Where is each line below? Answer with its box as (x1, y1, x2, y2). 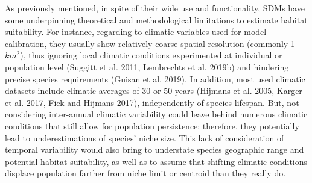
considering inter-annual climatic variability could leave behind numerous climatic (5, 108, 308, 120)
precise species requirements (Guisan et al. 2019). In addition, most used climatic (5, 72, 305, 85)
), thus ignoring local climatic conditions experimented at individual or (20, 49, 282, 61)
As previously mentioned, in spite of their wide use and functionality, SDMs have (5, 2, 305, 14)
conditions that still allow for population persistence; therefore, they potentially (5, 119, 299, 132)
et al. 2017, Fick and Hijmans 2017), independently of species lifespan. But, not (5, 96, 299, 108)
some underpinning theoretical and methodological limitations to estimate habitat (5, 13, 308, 26)
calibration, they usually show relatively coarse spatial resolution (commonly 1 (5, 37, 295, 49)
